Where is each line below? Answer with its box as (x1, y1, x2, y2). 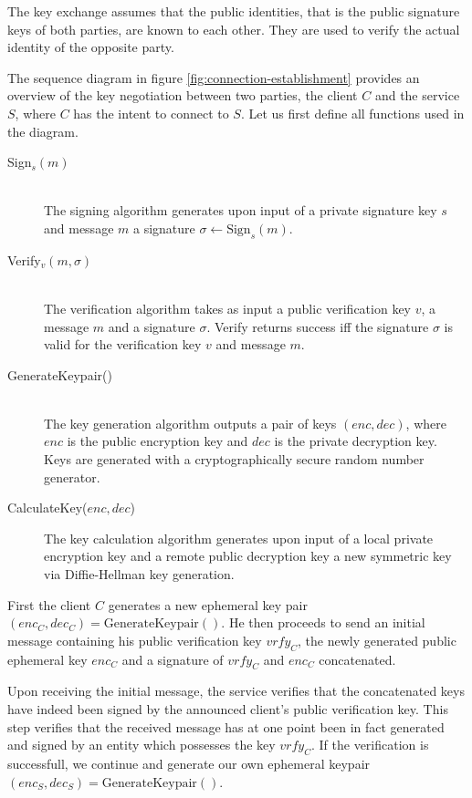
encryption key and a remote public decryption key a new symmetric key (44, 546, 452, 565)
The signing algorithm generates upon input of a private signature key (44, 201, 437, 220)
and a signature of (121, 649, 224, 668)
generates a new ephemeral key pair (108, 595, 308, 614)
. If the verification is (310, 735, 429, 754)
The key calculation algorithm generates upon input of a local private (44, 528, 434, 547)
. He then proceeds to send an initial (221, 613, 425, 632)
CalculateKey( (7, 498, 88, 517)
